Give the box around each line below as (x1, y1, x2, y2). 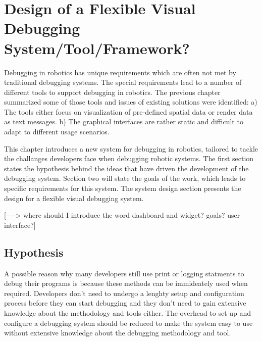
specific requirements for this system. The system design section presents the (4, 183, 241, 193)
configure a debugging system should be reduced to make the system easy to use (4, 317, 253, 328)
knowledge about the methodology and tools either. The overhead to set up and (4, 307, 251, 318)
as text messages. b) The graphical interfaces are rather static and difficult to (4, 116, 243, 127)
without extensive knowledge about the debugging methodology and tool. (4, 327, 231, 338)
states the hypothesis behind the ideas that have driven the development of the (4, 163, 249, 173)
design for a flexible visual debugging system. (4, 192, 144, 203)
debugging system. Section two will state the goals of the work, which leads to (4, 173, 246, 183)
